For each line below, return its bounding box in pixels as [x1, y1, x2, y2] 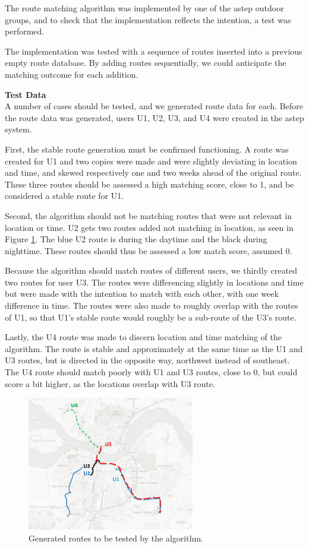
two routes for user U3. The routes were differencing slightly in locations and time [5, 275, 304, 288]
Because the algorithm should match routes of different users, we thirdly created [5, 264, 297, 277]
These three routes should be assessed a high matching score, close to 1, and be [5, 178, 294, 190]
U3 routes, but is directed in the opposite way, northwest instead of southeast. [5, 354, 290, 366]
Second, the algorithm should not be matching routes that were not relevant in [5, 209, 292, 221]
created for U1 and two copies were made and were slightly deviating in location [5, 154, 297, 167]
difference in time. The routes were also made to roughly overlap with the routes [5, 299, 298, 312]
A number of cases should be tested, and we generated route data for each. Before [5, 100, 303, 112]
